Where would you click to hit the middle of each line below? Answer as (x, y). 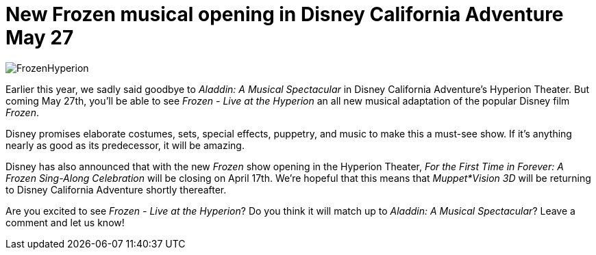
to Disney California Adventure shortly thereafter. (116, 189)
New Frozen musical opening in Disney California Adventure (285, 14)
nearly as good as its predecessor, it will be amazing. (125, 145)
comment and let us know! (65, 222)
